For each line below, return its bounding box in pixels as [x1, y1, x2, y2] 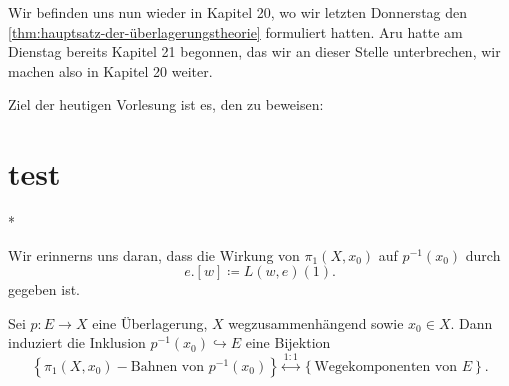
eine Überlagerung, [92, 312, 208, 333]
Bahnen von [130, 359, 205, 374]
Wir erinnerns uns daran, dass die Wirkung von [8, 244, 300, 265]
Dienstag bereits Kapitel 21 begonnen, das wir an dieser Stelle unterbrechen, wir [8, 41, 501, 62]
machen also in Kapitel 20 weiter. [8, 60, 213, 81]
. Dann [450, 312, 493, 333]
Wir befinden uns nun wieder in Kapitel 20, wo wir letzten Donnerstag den [8, 2, 468, 22]
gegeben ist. [8, 279, 81, 300]
